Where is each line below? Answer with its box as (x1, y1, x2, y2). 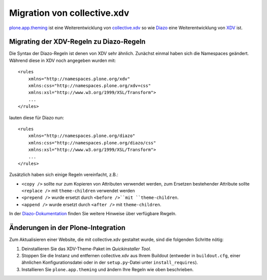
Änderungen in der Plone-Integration (9, 224, 126, 232)
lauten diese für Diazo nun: (9, 114, 64, 121)
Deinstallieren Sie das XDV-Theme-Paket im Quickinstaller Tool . (21, 245, 151, 252)
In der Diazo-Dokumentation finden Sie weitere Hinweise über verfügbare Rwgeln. (9, 211, 177, 217)
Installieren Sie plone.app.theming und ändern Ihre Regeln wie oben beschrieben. (21, 266, 194, 272)
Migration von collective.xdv (9, 7, 130, 18)
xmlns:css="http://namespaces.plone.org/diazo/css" (28, 140, 156, 145)
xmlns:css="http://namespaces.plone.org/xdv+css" (28, 83, 151, 89)
